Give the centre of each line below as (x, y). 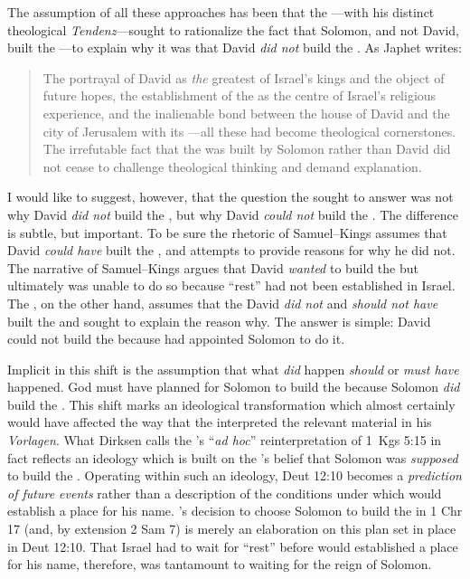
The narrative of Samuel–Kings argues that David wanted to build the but (213, 267)
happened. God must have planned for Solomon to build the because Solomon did (234, 387)
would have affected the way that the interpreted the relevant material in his (220, 422)
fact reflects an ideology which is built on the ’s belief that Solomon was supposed (233, 457)
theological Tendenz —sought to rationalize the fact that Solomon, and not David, (233, 29)
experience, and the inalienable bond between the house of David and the (246, 113)
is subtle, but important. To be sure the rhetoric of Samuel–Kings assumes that (227, 232)
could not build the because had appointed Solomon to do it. (176, 339)
